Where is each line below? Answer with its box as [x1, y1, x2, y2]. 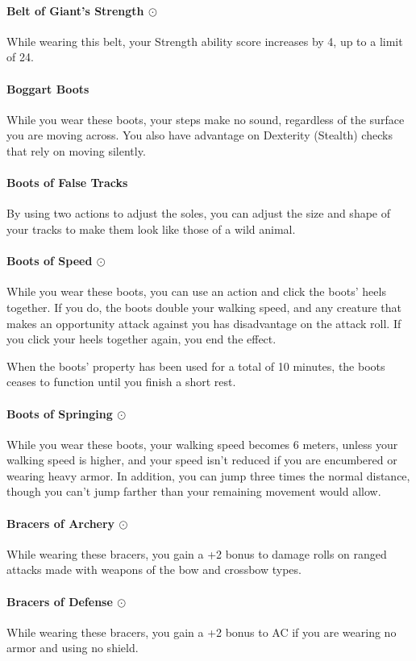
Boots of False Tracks [6, 174, 128, 191]
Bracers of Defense [6, 592, 113, 609]
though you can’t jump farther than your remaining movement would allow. [6, 483, 381, 500]
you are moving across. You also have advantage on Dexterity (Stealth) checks [6, 127, 393, 143]
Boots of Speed [6, 252, 93, 269]
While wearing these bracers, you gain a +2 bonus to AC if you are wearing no [6, 623, 397, 640]
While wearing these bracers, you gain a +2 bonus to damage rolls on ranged [6, 545, 387, 562]
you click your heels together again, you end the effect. [6, 330, 277, 347]
